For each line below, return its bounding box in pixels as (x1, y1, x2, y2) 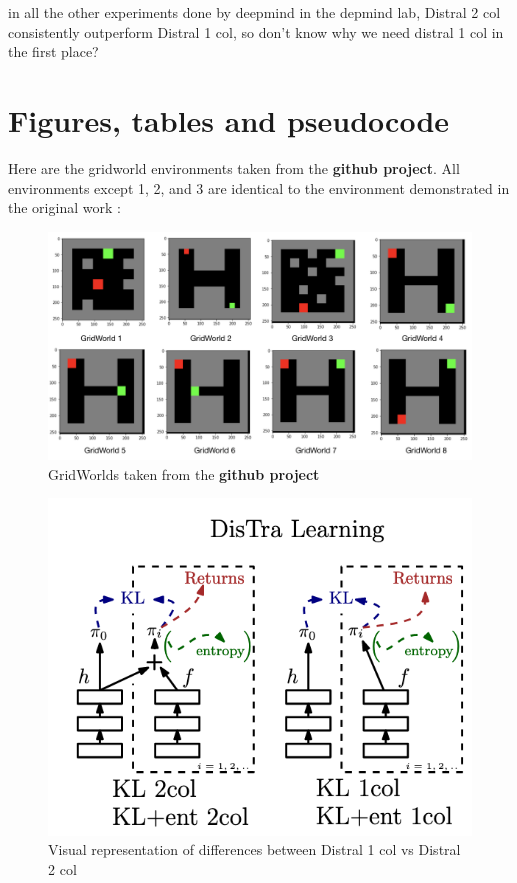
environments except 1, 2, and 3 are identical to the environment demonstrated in (8, 177, 510, 198)
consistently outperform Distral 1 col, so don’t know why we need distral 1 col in (8, 21, 504, 42)
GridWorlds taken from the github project (48, 463, 320, 484)
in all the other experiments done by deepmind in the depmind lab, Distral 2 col (8, 2, 501, 22)
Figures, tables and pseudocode (8, 99, 450, 140)
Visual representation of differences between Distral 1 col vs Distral (48, 839, 461, 860)
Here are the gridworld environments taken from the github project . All (8, 157, 460, 178)
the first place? (8, 41, 99, 62)
